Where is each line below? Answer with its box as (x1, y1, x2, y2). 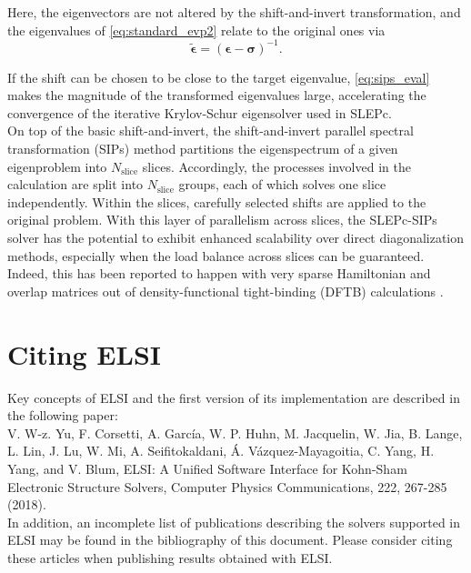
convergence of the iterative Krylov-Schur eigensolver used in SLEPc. (7, 103, 392, 122)
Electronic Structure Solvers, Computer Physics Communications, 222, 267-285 (7, 477, 447, 496)
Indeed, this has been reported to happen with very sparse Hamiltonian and (7, 264, 431, 283)
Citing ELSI (7, 335, 162, 372)
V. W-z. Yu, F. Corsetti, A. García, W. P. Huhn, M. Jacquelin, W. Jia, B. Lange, (7, 423, 463, 442)
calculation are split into (7, 175, 144, 194)
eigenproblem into (7, 156, 107, 176)
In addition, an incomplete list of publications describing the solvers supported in (7, 512, 461, 531)
